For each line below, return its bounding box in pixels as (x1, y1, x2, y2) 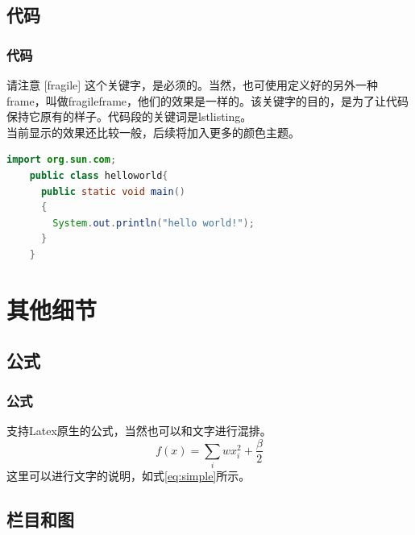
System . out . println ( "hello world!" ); (52, 217, 255, 229)
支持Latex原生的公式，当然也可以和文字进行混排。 (6, 421, 272, 438)
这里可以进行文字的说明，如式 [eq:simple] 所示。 (6, 467, 251, 484)
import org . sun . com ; (6, 154, 117, 166)
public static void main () (40, 185, 185, 197)
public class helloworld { (29, 169, 168, 181)
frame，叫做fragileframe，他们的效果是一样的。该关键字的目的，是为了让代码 (6, 92, 409, 109)
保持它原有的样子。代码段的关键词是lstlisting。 (6, 108, 252, 125)
